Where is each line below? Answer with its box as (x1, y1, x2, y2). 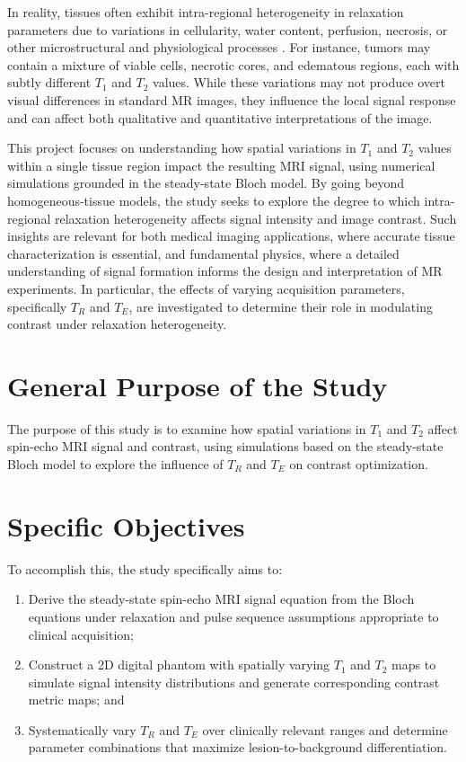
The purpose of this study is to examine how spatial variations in (7, 419, 366, 438)
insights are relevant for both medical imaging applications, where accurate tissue (7, 226, 455, 245)
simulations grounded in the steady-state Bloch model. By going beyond (7, 173, 405, 192)
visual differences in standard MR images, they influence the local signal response (7, 90, 456, 109)
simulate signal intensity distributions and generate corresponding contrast (28, 672, 440, 691)
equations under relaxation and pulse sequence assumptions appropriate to (28, 607, 439, 625)
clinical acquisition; (28, 625, 134, 643)
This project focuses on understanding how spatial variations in (7, 138, 356, 157)
